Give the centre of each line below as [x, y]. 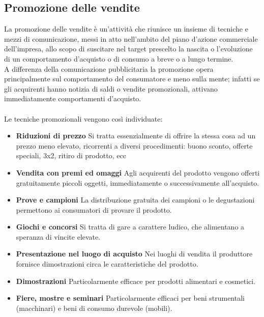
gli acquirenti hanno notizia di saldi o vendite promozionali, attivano [111, 88]
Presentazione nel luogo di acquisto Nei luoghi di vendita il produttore [134, 254]
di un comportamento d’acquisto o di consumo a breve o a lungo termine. [119, 58]
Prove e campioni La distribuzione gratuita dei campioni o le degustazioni [135, 200]
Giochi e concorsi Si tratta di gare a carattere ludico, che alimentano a [130, 227]
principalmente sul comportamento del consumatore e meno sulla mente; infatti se [132, 79]
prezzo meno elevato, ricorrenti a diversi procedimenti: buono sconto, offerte [134, 145]
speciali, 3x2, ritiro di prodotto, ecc [71, 155]
